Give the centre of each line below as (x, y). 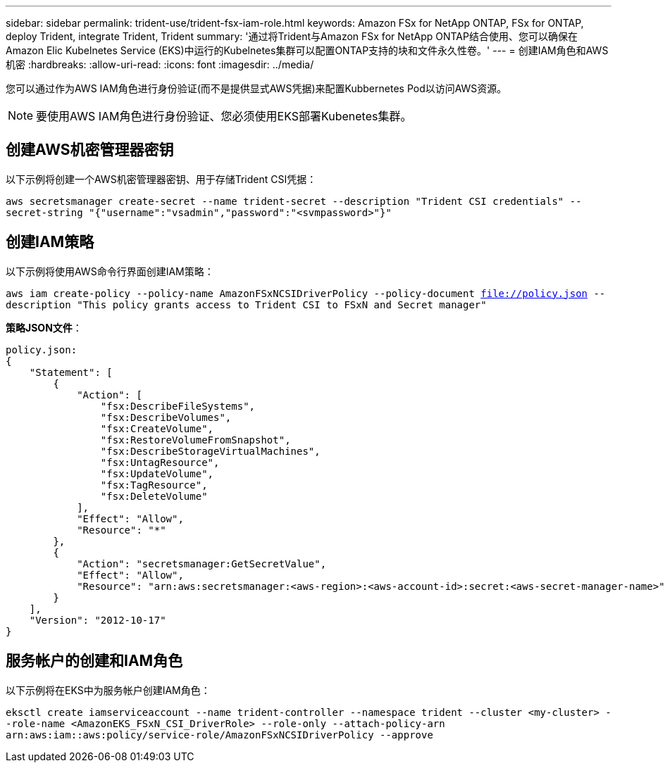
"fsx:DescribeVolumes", (166, 417)
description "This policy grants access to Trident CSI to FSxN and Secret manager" (246, 304)
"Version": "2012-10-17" (98, 620)
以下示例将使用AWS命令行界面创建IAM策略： (110, 271)
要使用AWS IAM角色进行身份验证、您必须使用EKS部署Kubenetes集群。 (224, 116)
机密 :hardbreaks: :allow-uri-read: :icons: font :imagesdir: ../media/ (160, 64)
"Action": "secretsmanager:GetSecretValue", (202, 564)
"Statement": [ (71, 372)
